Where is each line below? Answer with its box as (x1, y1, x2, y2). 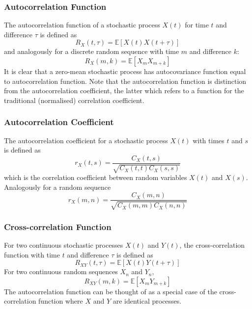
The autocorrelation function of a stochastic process (4, 20, 160, 30)
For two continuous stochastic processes (4, 240, 123, 250)
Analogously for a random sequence (4, 181, 111, 192)
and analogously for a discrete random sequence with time (4, 46, 179, 56)
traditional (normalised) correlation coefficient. (4, 95, 144, 105)
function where (38, 296, 83, 306)
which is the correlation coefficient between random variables (4, 172, 187, 182)
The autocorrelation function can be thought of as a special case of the (4, 286, 217, 296)
